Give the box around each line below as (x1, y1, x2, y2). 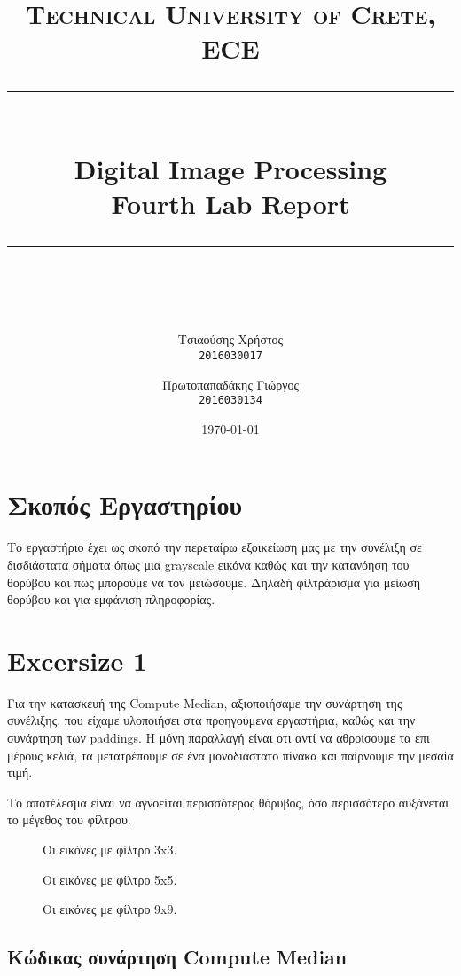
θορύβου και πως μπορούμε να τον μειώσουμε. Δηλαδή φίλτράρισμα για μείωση (7, 572, 421, 591)
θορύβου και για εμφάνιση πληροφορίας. (7, 590, 215, 609)
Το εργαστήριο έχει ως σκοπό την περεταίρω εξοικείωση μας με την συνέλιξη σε (7, 538, 422, 556)
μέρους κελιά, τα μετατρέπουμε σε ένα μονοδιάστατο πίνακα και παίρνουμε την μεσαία (7, 745, 454, 764)
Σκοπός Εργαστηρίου (7, 486, 242, 523)
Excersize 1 (7, 641, 148, 678)
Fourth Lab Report (111, 185, 350, 221)
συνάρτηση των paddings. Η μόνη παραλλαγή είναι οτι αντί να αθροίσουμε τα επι (7, 728, 430, 747)
